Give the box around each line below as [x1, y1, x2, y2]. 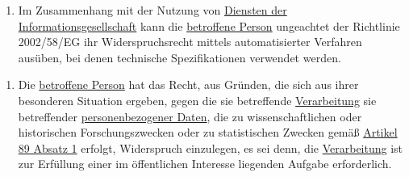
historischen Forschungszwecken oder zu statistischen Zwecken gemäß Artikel [18, 124, 398, 141]
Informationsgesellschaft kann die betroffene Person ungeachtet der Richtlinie [18, 17, 400, 34]
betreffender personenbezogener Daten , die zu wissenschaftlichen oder [18, 107, 362, 124]
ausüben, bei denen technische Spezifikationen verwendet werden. [18, 48, 341, 65]
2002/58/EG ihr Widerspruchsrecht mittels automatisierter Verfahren [18, 33, 362, 50]
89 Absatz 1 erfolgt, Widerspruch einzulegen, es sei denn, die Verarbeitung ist [18, 139, 403, 156]
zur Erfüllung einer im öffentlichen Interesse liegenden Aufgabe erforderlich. [18, 155, 392, 172]
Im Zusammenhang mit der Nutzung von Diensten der [18, 2, 287, 18]
